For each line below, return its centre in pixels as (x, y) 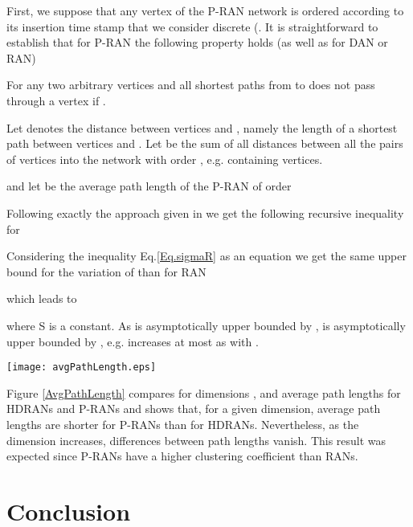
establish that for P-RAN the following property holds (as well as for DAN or (197, 42)
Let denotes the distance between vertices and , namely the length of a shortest (202, 127)
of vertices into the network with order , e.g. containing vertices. (165, 159)
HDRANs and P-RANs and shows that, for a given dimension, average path (194, 409)
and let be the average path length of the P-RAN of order (149, 186)
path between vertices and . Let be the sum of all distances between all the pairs (205, 143)
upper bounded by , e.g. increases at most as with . (133, 341)
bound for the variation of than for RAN (106, 271)
